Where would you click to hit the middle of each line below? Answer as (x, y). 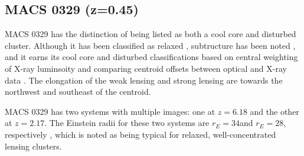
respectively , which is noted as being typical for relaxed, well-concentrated (140, 134)
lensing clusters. (33, 146)
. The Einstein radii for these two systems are (127, 123)
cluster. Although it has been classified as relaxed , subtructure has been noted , (150, 45)
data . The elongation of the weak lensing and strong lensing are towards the (144, 80)
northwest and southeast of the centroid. (78, 92)
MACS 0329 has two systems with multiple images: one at (110, 111)
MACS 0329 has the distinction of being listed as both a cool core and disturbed (151, 34)
